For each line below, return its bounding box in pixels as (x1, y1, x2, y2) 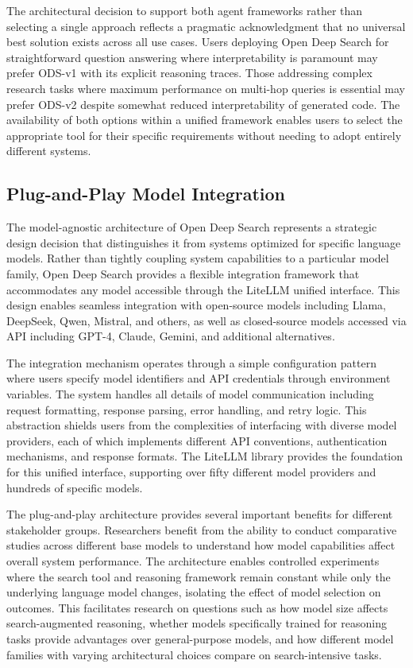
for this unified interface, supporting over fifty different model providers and (6, 464, 376, 480)
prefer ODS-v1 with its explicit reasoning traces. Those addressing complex (6, 64, 372, 81)
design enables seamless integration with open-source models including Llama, (6, 297, 386, 313)
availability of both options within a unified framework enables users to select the (6, 111, 403, 128)
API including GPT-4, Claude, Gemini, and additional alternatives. (6, 328, 335, 344)
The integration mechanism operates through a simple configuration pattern (6, 354, 376, 371)
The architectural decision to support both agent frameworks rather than (6, 2, 363, 18)
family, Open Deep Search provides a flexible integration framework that (6, 265, 360, 282)
